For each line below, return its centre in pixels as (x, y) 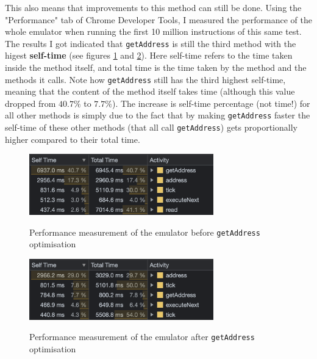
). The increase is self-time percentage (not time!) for (211, 103)
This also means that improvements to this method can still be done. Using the (153, 7)
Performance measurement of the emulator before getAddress (145, 232)
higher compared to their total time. (73, 139)
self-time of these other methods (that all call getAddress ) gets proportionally (151, 127)
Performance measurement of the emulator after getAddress (142, 337)
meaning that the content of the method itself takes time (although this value (150, 91)
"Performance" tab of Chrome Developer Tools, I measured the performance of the (158, 19)
